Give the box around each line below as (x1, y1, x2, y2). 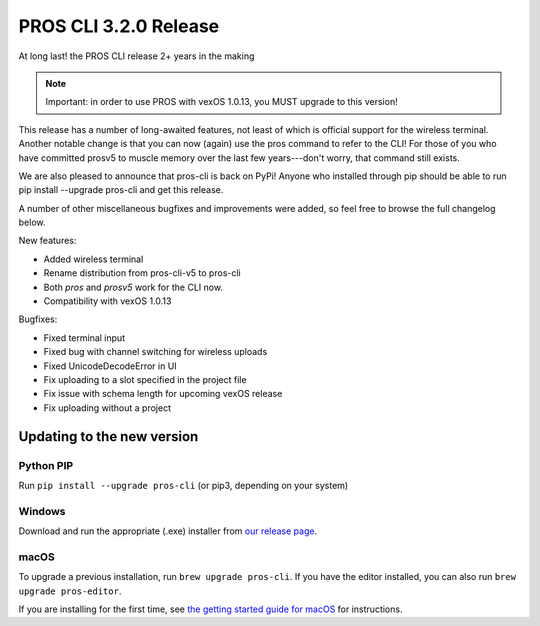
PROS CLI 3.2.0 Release (18, 15, 220, 37)
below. (18, 216, 46, 229)
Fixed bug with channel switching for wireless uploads (43, 346, 268, 358)
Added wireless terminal (43, 253, 144, 265)
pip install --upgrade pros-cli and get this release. (18, 184, 224, 196)
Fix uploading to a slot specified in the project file (43, 373, 247, 385)
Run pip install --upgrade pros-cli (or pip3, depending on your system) (18, 479, 349, 491)
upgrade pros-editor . (18, 585, 122, 597)
